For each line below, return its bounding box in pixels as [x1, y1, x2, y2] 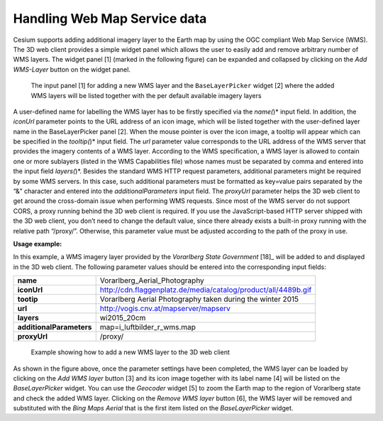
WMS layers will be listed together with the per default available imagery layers [30, 91, 262, 99]
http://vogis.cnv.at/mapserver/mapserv [99, 304, 231, 314]
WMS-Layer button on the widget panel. [13, 65, 131, 74]
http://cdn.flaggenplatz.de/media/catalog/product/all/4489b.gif [99, 285, 312, 295]
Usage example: [13, 239, 62, 248]
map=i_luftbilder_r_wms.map [99, 322, 196, 332]
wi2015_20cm [99, 313, 146, 323]
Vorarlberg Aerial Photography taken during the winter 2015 [99, 295, 299, 305]
